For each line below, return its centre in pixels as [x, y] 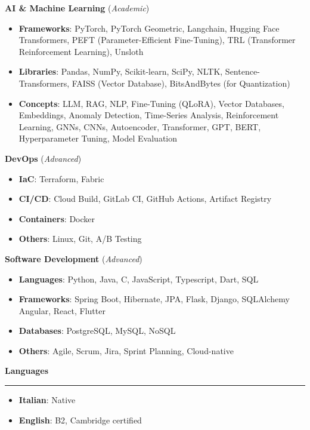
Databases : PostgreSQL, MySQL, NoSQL [97, 331]
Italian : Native [47, 400]
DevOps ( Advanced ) [43, 158]
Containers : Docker [57, 218]
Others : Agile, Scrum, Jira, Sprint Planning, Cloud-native [126, 350]
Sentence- [242, 71]
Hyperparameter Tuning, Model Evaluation [98, 138]
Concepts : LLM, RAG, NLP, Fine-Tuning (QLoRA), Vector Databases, [151, 103]
